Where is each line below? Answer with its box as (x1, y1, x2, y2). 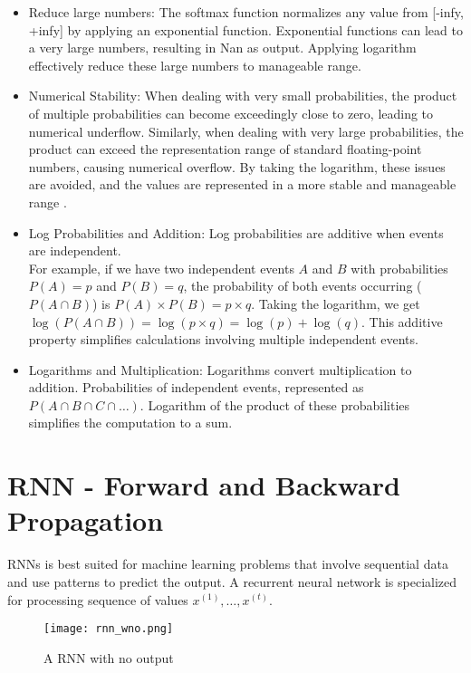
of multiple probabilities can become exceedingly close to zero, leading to (28, 103, 434, 122)
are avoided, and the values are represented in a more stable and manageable (28, 175, 457, 194)
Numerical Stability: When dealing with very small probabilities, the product (28, 86, 457, 105)
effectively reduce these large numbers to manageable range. (28, 55, 361, 74)
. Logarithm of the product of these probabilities (139, 395, 410, 414)
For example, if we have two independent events (28, 258, 294, 277)
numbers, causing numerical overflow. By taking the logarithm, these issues (28, 157, 446, 176)
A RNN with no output (43, 648, 174, 667)
